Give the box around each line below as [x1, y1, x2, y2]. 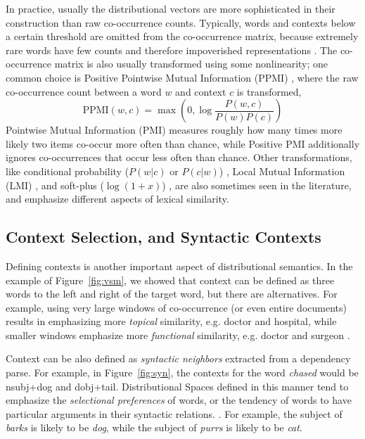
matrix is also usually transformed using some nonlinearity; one [54, 56, 328, 71]
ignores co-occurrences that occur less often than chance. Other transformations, [6, 150, 352, 165]
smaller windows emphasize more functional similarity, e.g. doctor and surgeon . [6, 327, 350, 342]
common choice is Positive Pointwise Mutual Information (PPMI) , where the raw [6, 70, 359, 84]
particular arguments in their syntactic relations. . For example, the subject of [6, 406, 342, 421]
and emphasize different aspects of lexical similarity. [6, 191, 229, 206]
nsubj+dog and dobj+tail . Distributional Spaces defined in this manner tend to [6, 378, 349, 393]
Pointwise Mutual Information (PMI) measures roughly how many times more [6, 122, 342, 137]
